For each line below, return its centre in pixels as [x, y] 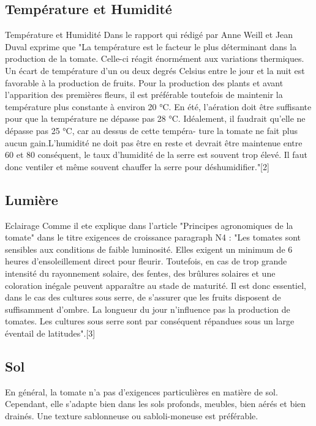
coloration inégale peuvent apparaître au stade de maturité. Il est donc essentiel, [156, 285]
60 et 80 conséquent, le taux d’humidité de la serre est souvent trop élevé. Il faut [156, 155]
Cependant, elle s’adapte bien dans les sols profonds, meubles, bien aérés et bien [156, 404]
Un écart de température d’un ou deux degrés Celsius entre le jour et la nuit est [155, 70]
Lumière [32, 199]
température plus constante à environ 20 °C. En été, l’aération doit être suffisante [158, 106]
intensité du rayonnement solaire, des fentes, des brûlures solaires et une [140, 273]
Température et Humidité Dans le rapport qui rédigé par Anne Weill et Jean [149, 35]
